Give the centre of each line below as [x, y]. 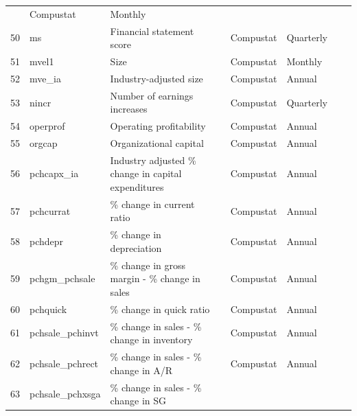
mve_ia [45, 78]
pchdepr [47, 241]
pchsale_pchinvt [64, 333]
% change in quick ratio [160, 309]
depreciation [136, 247]
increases [129, 109]
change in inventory [151, 339]
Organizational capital [157, 143]
